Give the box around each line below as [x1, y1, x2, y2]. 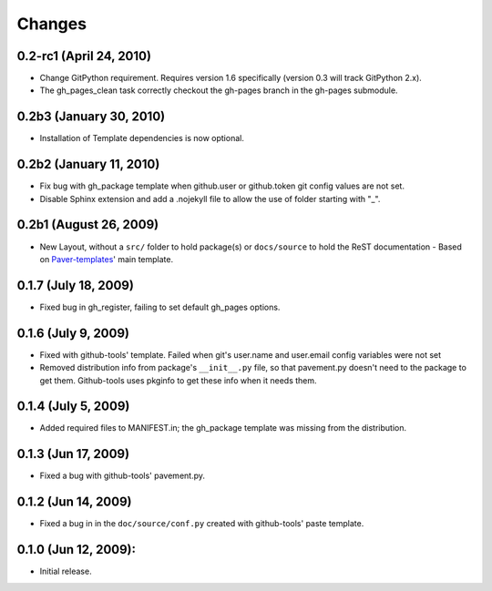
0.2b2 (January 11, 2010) [16, 157, 160, 172]
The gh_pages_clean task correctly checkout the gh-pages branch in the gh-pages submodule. [39, 85, 398, 96]
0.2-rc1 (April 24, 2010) [16, 48, 152, 64]
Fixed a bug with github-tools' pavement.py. [39, 470, 205, 482]
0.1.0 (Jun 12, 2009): [16, 542, 137, 557]
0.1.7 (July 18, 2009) [16, 278, 134, 293]
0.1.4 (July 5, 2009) [16, 399, 130, 414]
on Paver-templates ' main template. [39, 253, 174, 264]
